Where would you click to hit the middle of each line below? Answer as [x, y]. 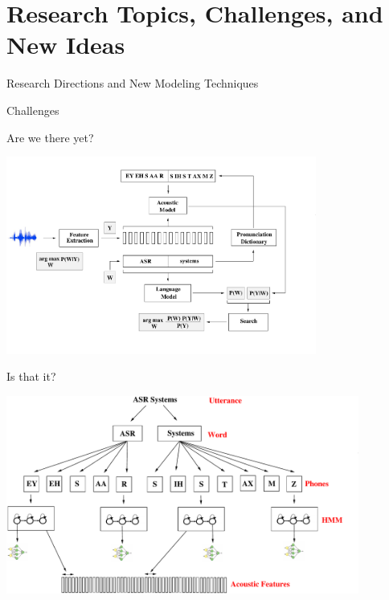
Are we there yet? [50, 137]
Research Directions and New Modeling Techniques [133, 83]
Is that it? [31, 376]
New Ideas [66, 45]
